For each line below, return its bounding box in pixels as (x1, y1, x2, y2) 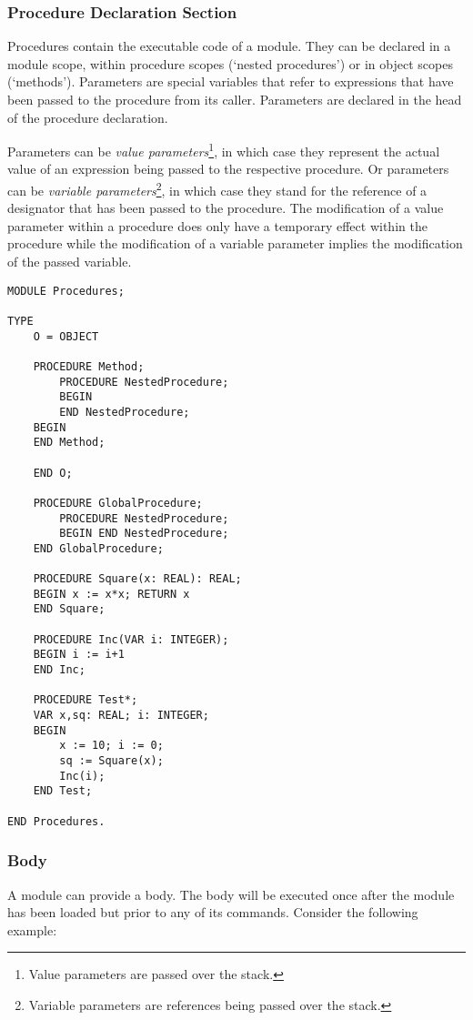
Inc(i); (59, 769, 106, 783)
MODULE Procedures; (7, 284, 125, 298)
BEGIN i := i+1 (33, 648, 125, 661)
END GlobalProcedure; (33, 541, 164, 555)
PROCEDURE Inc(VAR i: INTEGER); (33, 632, 229, 646)
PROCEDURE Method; (33, 359, 145, 373)
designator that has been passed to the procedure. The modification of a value (7, 198, 444, 217)
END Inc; (33, 663, 86, 677)
